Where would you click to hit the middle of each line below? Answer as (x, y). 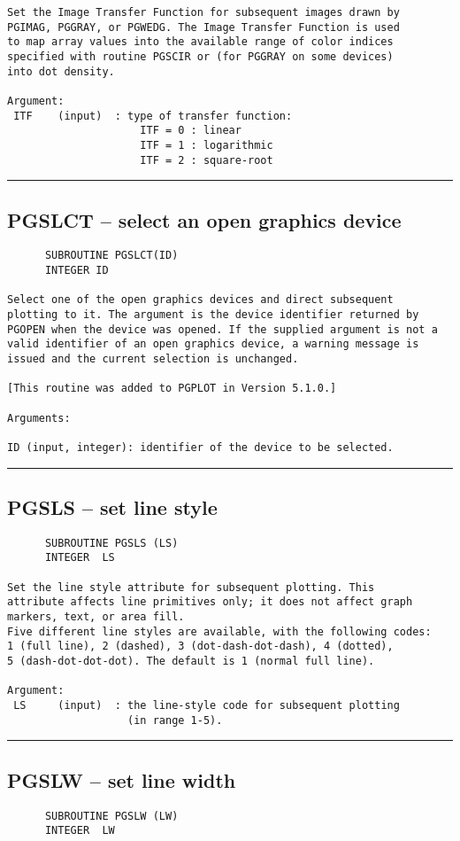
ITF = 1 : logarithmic (207, 145)
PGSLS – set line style (112, 507)
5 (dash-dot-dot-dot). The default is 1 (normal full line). (191, 662)
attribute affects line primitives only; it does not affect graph (210, 602)
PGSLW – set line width (122, 779)
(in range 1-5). (175, 720)
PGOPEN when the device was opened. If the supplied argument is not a (222, 329)
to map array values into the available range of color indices (200, 42)
